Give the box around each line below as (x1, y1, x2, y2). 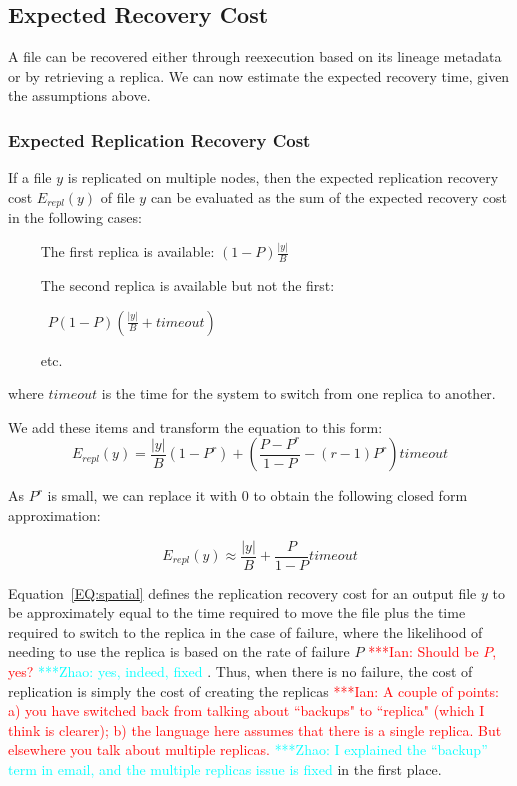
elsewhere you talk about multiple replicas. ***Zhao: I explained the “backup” (8, 739, 488, 760)
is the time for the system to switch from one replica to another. (101, 383, 496, 404)
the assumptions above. (8, 85, 151, 106)
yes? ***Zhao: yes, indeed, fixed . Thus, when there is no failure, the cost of (8, 660, 473, 681)
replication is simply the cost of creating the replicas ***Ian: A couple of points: (8, 680, 499, 701)
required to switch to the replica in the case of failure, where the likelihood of (8, 621, 483, 642)
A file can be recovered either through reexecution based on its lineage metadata (8, 46, 502, 67)
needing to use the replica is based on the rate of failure (8, 641, 350, 662)
